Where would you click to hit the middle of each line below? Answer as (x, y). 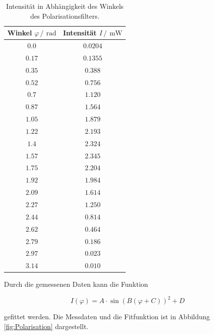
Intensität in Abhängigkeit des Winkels (65, 6)
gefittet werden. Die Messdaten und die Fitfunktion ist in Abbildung (107, 317)
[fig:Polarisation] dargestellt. (46, 326)
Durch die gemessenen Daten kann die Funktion (76, 284)
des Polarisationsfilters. (65, 15)
